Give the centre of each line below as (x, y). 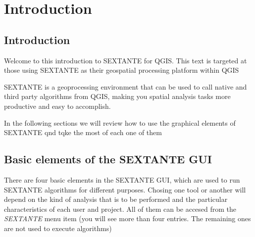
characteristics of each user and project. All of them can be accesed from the (120, 209)
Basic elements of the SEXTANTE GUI (108, 159)
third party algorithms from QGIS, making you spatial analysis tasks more (117, 96)
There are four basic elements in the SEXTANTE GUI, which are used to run (122, 179)
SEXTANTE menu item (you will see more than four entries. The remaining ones (127, 218)
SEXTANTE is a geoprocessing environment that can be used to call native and (126, 86)
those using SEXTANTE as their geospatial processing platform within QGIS (122, 70)
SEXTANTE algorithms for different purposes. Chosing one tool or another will (125, 189)
